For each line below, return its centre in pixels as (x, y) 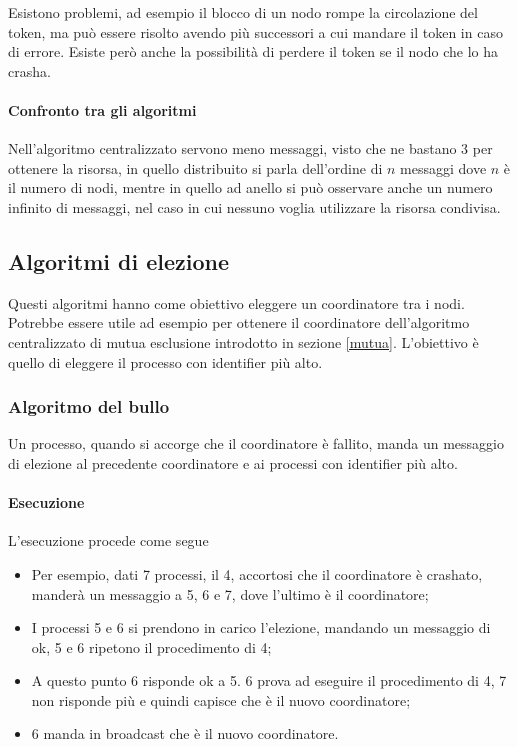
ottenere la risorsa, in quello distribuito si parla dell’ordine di (195, 167)
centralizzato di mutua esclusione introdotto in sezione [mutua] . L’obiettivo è (243, 341)
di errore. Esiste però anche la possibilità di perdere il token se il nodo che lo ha (253, 51)
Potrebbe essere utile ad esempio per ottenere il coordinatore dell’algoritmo (239, 322)
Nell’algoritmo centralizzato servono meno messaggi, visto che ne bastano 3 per (250, 148)
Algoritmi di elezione (118, 260)
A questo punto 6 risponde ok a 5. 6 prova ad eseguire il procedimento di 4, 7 (269, 680)
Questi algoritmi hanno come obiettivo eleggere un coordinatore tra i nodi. (236, 302)
